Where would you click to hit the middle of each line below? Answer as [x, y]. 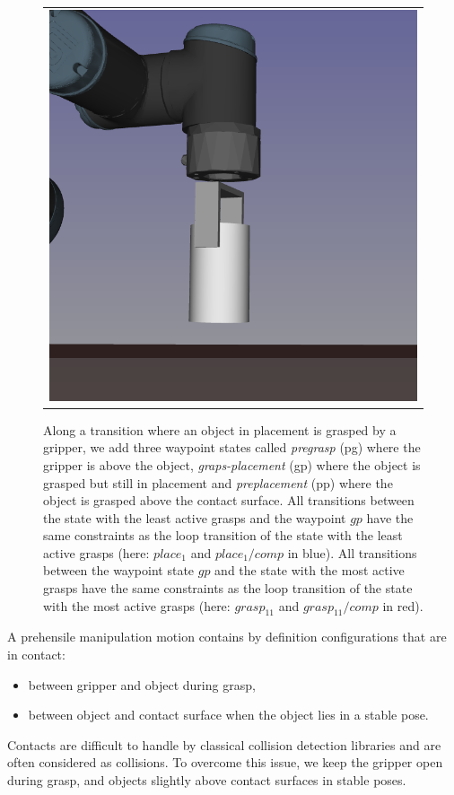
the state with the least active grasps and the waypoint [195, 517]
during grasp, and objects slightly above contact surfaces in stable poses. [207, 780]
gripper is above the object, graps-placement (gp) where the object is [232, 464]
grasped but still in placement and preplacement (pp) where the [218, 482]
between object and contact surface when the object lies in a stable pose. [228, 715]
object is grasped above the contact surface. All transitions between [229, 500]
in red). [403, 605]
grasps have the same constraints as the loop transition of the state [228, 588]
